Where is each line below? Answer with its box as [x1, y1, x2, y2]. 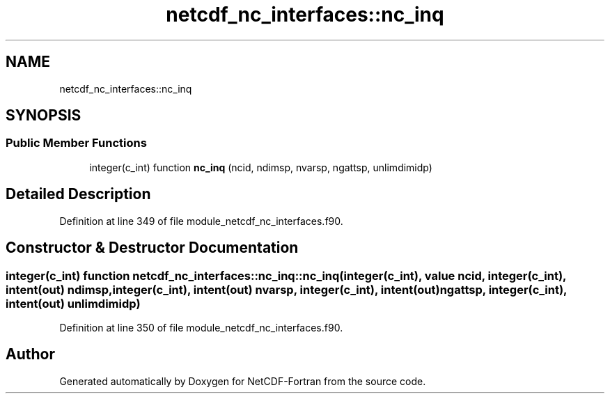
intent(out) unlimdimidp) [6, 296, 141, 311]
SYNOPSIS [6, 107, 81, 125]
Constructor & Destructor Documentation [6, 239, 299, 257]
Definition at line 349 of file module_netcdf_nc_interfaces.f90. [59, 214, 343, 227]
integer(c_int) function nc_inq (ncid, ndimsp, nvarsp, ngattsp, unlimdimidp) [89, 161, 432, 173]
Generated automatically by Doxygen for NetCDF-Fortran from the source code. [59, 375, 426, 387]
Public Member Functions [6, 136, 147, 150]
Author [6, 345, 55, 363]
